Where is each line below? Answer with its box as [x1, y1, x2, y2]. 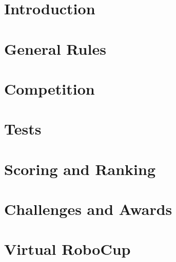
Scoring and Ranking [4, 158, 156, 179]
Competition [4, 78, 95, 99]
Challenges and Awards [4, 199, 172, 220]
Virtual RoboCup [4, 238, 131, 259]
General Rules [4, 38, 106, 59]
